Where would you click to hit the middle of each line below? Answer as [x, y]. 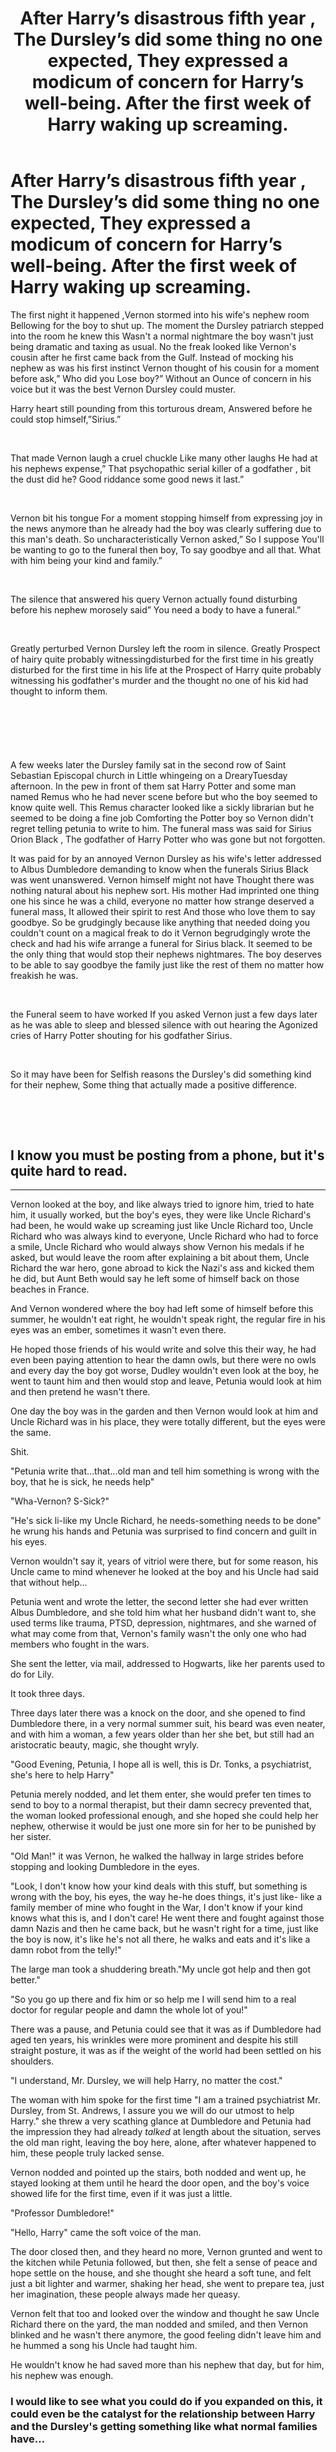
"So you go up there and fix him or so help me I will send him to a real [153, 1999]
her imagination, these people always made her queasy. [125, 2294]
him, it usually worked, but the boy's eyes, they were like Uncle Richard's [161, 1214]
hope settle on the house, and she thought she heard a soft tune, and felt [161, 2273]
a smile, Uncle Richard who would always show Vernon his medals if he [157, 1246]
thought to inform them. [59, 691]
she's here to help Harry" [62, 1774]
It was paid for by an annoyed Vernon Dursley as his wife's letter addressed [166, 859]
